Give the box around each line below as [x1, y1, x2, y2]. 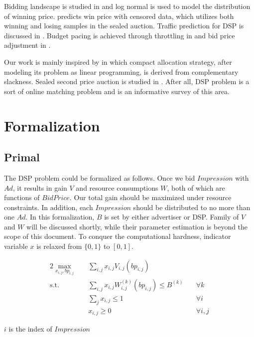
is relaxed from [36, 241, 82, 251]
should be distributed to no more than [133, 202, 251, 212]
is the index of [8, 324, 52, 334]
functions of [4, 192, 40, 203]
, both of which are [167, 182, 225, 193]
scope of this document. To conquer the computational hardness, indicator [4, 231, 231, 241]
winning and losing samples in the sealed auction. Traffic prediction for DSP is [4, 20, 244, 31]
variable [4, 241, 28, 251]
